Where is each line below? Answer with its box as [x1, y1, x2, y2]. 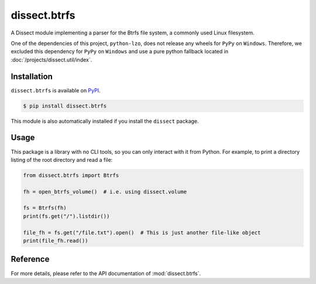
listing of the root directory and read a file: [11, 156, 113, 163]
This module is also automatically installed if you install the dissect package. [11, 117, 199, 124]
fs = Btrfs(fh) [23, 205, 67, 212]
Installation [11, 71, 53, 81]
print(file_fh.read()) [23, 237, 88, 244]
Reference [11, 254, 50, 264]
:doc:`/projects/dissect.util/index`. [11, 56, 92, 63]
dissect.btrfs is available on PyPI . [11, 86, 101, 93]
